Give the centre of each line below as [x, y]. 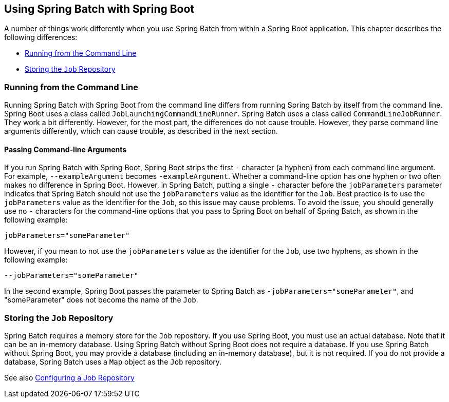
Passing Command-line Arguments [66, 149]
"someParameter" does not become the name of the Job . [101, 300]
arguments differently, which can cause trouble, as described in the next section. [141, 131]
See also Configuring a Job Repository [69, 378]
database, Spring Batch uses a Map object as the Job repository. [113, 362]
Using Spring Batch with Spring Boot [99, 9]
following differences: [41, 37]
